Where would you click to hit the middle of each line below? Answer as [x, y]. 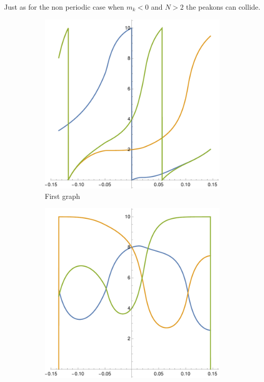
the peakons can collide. [223, 7]
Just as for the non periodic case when [64, 7]
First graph [63, 196]
